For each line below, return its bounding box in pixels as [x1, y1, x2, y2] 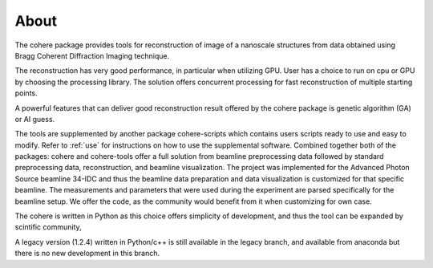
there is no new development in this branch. [14, 249, 160, 258]
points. [14, 88, 38, 98]
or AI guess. [14, 114, 55, 124]
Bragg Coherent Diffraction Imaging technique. [14, 51, 170, 60]
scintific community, [14, 222, 82, 232]
